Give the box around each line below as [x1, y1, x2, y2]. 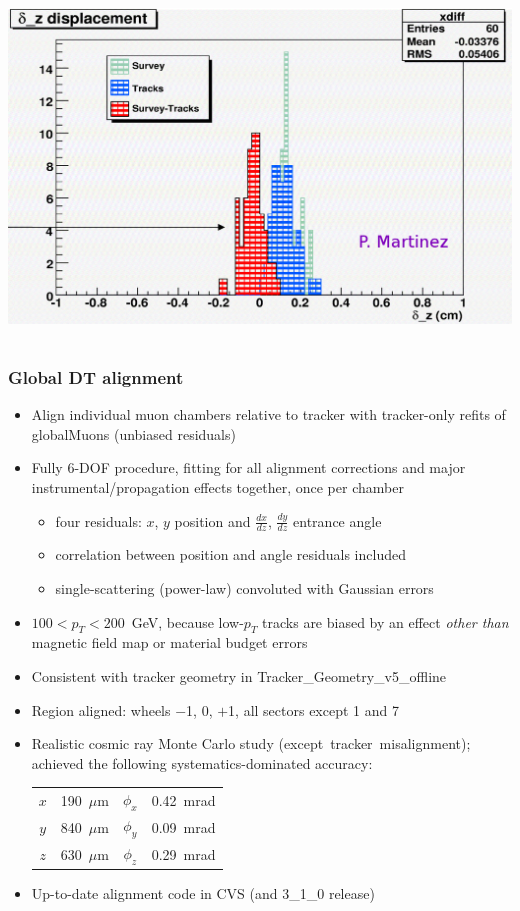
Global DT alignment [8, 364, 184, 389]
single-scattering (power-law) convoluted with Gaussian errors [55, 578, 434, 599]
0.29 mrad [151, 843, 216, 864]
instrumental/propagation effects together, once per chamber [31, 477, 404, 498]
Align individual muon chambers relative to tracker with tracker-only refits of [31, 404, 506, 425]
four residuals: [55, 510, 142, 531]
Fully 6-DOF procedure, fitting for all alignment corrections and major [31, 457, 466, 478]
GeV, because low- [131, 611, 244, 632]
